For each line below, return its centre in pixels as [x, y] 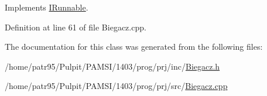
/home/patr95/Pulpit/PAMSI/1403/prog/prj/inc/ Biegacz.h [112, 66]
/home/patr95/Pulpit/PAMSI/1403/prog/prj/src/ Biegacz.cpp [116, 86]
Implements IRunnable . [47, 7]
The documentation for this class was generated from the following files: [134, 47]
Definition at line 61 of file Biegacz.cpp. [76, 27]
